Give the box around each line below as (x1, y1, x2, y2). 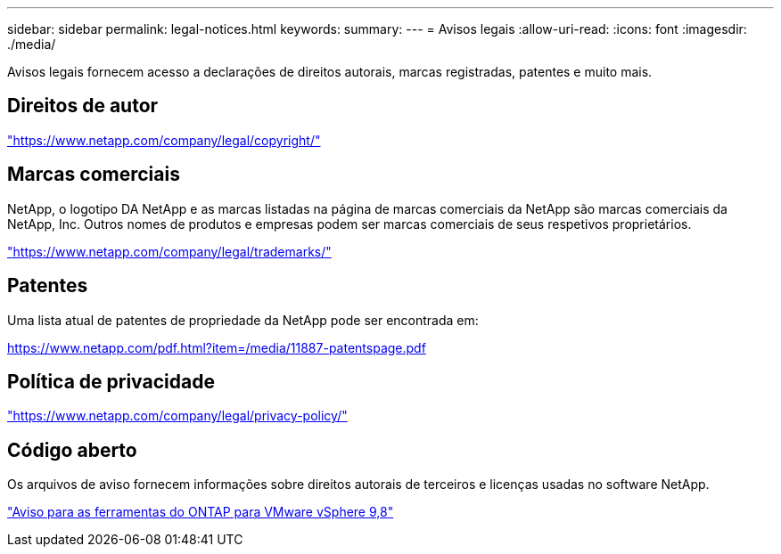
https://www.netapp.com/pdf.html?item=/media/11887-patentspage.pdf (7, 339, 426, 355)
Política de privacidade (7, 370, 215, 393)
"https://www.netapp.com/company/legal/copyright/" (7, 132, 321, 148)
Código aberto (7, 438, 137, 461)
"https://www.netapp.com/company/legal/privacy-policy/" (7, 408, 348, 424)
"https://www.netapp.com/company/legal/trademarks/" (7, 243, 332, 259)
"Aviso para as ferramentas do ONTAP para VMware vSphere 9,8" (7, 504, 394, 520)
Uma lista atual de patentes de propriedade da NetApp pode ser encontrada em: (7, 312, 479, 328)
